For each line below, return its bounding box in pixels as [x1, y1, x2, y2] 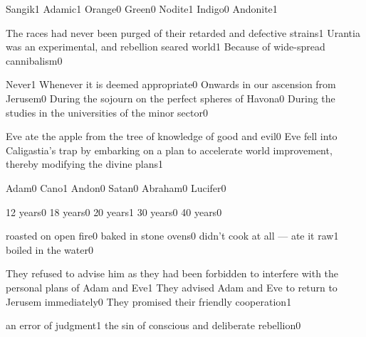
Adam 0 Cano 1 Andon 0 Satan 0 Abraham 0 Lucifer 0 [6, 180, 226, 195]
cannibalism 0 [6, 53, 63, 68]
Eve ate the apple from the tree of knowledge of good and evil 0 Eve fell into [6, 129, 338, 144]
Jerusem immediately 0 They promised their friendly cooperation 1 [6, 294, 292, 309]
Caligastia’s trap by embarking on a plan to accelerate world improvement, [6, 142, 333, 157]
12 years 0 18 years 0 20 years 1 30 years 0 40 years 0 [6, 204, 222, 219]
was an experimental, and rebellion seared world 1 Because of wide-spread [6, 39, 325, 54]
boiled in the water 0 [6, 242, 93, 257]
